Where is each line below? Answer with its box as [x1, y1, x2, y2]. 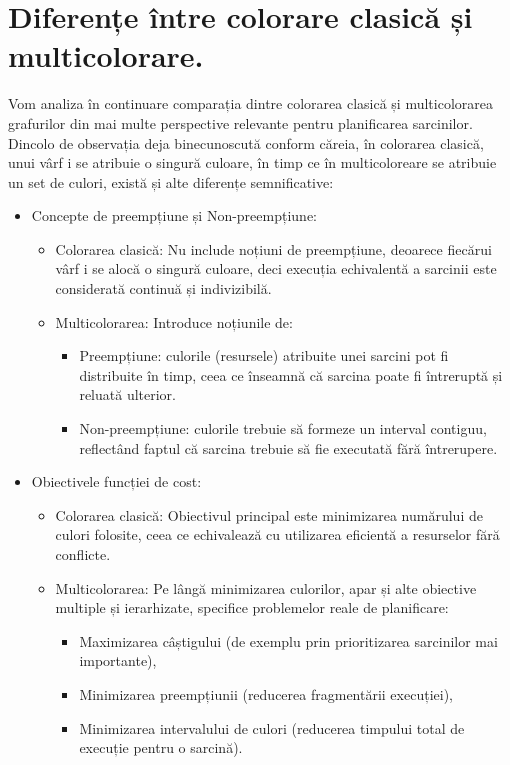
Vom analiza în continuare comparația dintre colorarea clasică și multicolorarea [8, 93, 493, 114]
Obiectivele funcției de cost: [31, 471, 202, 492]
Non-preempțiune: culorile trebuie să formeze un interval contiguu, [79, 418, 487, 439]
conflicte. [55, 544, 111, 564]
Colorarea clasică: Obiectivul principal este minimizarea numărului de [55, 504, 483, 525]
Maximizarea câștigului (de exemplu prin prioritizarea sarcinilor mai [79, 630, 498, 651]
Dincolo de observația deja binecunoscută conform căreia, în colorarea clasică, [8, 132, 484, 153]
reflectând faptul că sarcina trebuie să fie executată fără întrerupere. [79, 437, 498, 458]
